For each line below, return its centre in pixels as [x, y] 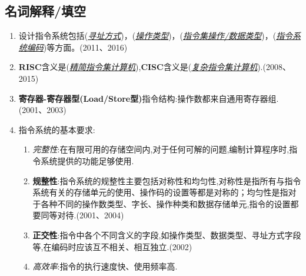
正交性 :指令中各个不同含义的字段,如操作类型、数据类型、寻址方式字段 [167, 235]
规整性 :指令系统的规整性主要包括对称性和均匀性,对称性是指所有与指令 [167, 180]
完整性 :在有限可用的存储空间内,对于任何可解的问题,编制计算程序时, [161, 149]
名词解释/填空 [46, 11]
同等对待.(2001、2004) [82, 215]
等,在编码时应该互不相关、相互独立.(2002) [112, 246]
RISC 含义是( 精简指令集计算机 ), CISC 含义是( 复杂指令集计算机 [138, 67]
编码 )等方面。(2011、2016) [77, 47]
